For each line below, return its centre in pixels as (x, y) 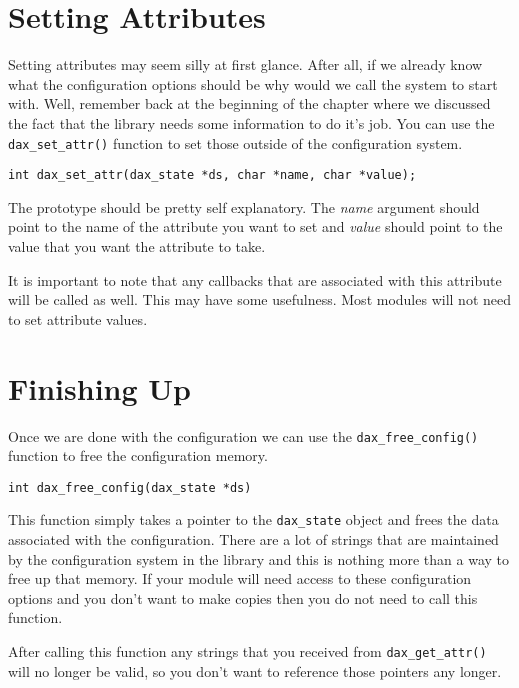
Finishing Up (99, 387)
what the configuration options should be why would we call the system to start (253, 83)
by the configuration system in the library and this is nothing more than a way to (258, 558)
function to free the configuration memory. (138, 455)
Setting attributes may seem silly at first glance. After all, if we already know (245, 64)
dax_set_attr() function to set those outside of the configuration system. (235, 142)
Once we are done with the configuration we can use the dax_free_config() (243, 435)
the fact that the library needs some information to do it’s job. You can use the (251, 122)
